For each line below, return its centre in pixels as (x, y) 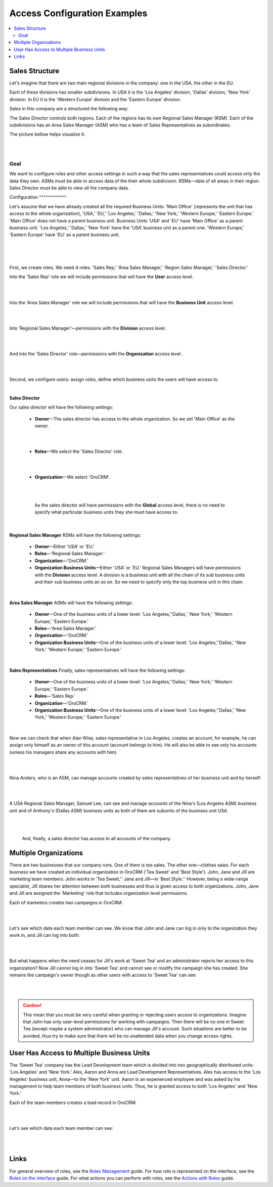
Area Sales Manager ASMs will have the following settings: (71, 603)
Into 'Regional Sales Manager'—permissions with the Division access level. (88, 328)
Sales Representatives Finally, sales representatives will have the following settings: (97, 670)
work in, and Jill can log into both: (44, 935)
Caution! (32, 1006)
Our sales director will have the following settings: (61, 407)
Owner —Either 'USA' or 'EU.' (65, 546)
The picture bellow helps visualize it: (47, 134)
